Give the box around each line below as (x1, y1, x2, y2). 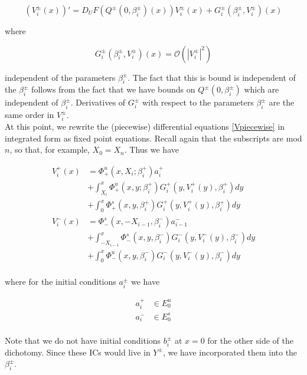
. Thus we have (124, 143, 179, 156)
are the (269, 96, 295, 108)
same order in (5, 108, 54, 121)
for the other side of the (207, 334, 293, 347)
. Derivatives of (70, 96, 126, 108)
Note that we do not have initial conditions (5, 334, 161, 347)
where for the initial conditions (5, 275, 116, 288)
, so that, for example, (9, 143, 90, 156)
